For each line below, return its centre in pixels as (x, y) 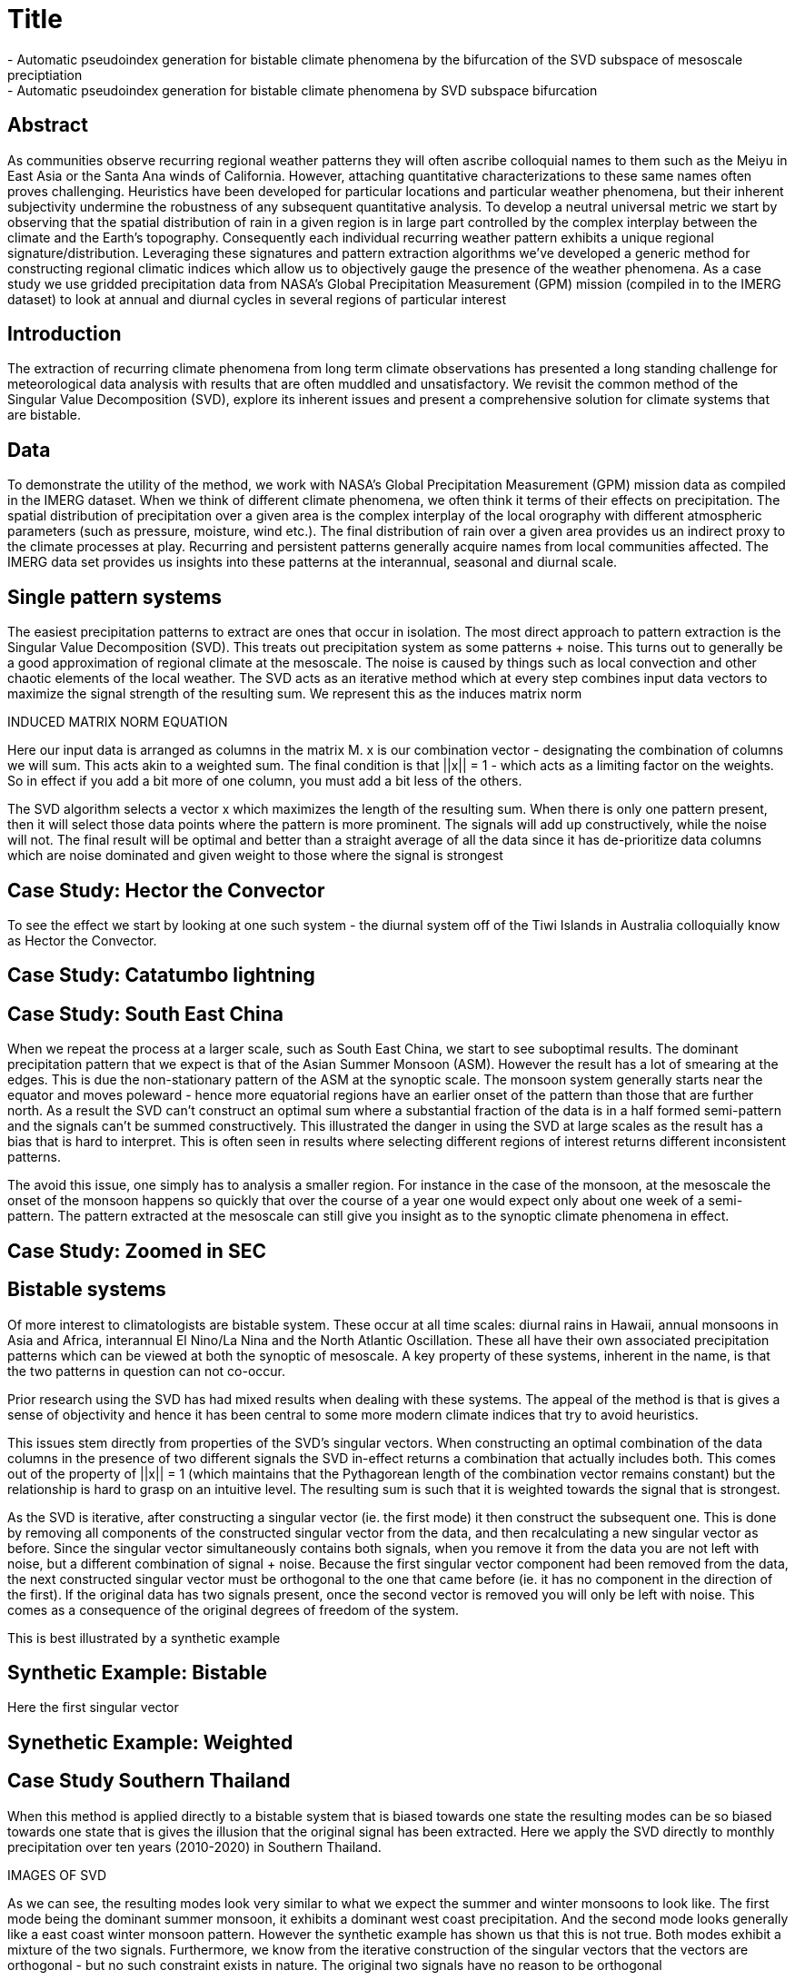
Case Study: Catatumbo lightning (161, 975)
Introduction (65, 334)
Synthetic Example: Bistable (137, 1672)
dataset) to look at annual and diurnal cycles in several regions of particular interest (257, 299)
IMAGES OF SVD (57, 1875)
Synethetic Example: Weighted (150, 1742)
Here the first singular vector (93, 1708)
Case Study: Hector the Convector (166, 890)
